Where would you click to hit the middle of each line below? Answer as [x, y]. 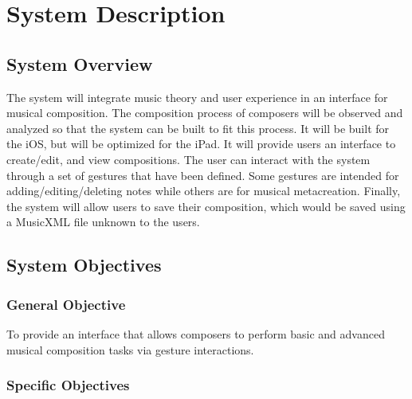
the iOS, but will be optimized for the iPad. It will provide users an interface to [201, 144]
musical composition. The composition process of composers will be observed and [205, 113]
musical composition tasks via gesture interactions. [130, 349]
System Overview [80, 63]
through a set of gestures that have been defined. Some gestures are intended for [203, 175]
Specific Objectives [68, 385]
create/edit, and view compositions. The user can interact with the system [188, 159]
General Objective [66, 304]
